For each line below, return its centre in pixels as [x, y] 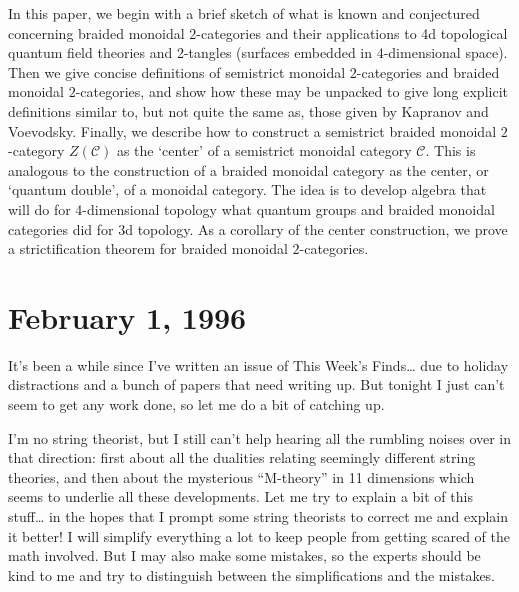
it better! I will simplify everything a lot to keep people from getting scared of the [259, 535]
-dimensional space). [445, 52]
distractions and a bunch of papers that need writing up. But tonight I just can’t [256, 384]
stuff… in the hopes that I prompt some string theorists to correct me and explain [258, 516]
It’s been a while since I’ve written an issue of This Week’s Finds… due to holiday [258, 364]
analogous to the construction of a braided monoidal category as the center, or [248, 169]
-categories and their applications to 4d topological [352, 32]
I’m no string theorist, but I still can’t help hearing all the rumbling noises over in [260, 437]
